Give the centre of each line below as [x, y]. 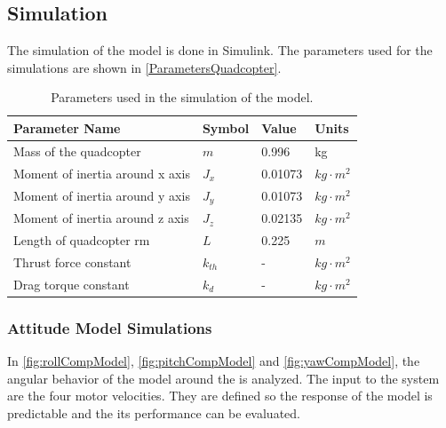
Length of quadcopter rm [82, 240]
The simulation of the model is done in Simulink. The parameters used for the [220, 50]
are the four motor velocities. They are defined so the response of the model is [220, 396]
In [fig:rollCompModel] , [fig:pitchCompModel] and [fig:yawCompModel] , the [214, 361]
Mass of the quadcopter [77, 151]
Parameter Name [67, 127]
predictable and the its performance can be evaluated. [154, 412]
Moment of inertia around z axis [101, 218]
